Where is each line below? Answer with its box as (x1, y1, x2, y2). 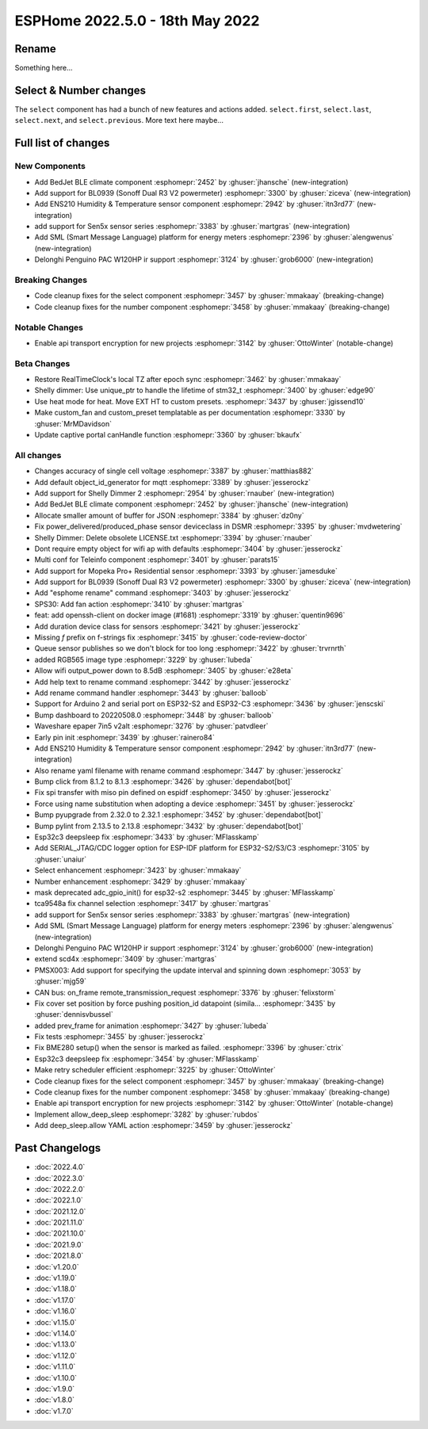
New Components (14, 161, 86, 172)
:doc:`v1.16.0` (34, 1306, 77, 1316)
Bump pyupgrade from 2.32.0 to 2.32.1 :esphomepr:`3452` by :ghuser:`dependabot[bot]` (34, 810, 324, 820)
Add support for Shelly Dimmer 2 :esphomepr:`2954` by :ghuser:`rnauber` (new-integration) (34, 488, 334, 498)
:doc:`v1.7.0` (34, 1406, 75, 1416)
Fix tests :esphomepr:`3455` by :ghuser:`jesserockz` (34, 1032, 205, 1041)
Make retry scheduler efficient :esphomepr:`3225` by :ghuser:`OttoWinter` (34, 1065, 277, 1075)
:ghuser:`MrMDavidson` (34, 418, 113, 428)
